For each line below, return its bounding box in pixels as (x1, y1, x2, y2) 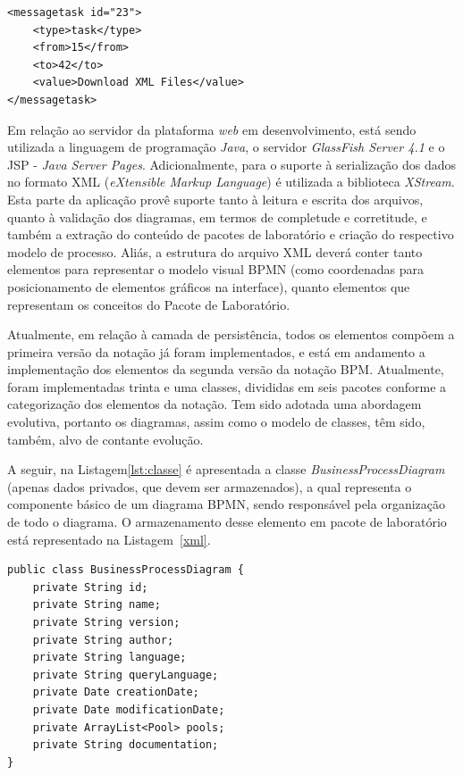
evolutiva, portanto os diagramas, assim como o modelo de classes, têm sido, (7, 412, 425, 431)
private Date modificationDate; (32, 703, 225, 716)
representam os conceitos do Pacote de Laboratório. (7, 295, 290, 313)
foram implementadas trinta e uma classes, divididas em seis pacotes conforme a (7, 377, 447, 396)
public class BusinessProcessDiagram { (7, 563, 244, 577)
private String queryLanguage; (32, 668, 219, 681)
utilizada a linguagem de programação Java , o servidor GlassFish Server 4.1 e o (7, 137, 445, 156)
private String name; (32, 598, 161, 612)
